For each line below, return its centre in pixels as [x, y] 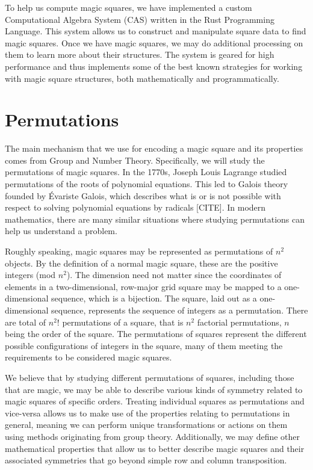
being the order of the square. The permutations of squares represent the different [156, 334]
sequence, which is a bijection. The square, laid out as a [154, 298]
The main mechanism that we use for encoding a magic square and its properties [154, 148]
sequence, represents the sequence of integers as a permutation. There [180, 310]
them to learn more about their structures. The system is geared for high [140, 54]
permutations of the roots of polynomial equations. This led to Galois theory [147, 184]
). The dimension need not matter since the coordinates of [174, 275]
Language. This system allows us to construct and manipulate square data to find [156, 31]
